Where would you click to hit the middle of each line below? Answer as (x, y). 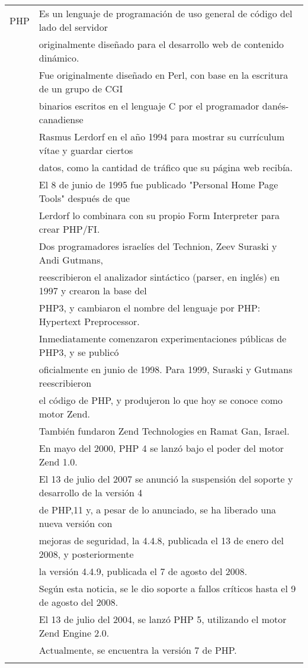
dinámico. (59, 58)
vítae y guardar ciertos (86, 150)
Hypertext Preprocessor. (89, 321)
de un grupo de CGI (81, 89)
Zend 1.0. (58, 462)
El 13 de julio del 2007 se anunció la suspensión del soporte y (166, 479)
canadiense (61, 119)
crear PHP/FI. (69, 229)
